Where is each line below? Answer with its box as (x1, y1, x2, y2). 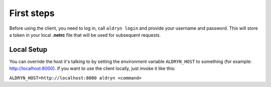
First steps (9, 8, 55, 19)
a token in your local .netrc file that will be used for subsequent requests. (9, 32, 161, 38)
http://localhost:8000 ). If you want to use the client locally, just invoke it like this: (9, 65, 176, 71)
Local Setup (9, 45, 48, 54)
